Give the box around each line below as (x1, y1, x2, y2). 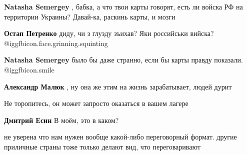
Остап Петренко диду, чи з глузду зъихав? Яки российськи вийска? (4, 28, 214, 38)
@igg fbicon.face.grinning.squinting (4, 37, 108, 48)
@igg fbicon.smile (4, 64, 54, 74)
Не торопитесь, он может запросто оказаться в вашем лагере (4, 98, 188, 108)
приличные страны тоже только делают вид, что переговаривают (4, 141, 200, 151)
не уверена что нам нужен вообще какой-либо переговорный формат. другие (4, 131, 237, 142)
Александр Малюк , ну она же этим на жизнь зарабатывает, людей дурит (4, 81, 232, 91)
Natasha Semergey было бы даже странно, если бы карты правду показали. (4, 54, 243, 65)
